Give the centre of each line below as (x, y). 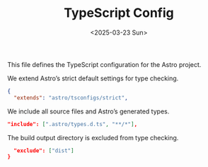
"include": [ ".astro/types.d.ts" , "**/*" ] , (73, 124)
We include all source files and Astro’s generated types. (88, 111)
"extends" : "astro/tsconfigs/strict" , (71, 98)
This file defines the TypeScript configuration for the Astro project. (104, 64)
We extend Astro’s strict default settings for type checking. (93, 78)
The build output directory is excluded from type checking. (93, 137)
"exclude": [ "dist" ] (44, 150)
